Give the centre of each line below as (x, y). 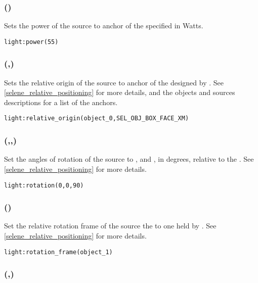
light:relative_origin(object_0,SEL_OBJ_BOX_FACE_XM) (97, 119)
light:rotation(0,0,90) (44, 185)
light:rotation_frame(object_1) (58, 252)
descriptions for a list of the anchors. (61, 102)
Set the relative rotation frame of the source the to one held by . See (110, 226)
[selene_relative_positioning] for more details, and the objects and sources (120, 92)
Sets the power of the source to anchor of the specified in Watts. (104, 26)
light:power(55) (31, 42)
